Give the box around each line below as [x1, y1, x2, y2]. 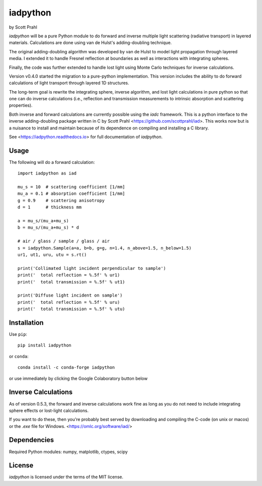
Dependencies [9, 436, 54, 444]
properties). [9, 102, 33, 109]
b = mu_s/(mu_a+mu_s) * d [17, 225, 80, 230]
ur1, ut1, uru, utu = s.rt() [17, 252, 87, 257]
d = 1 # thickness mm [17, 204, 82, 210]
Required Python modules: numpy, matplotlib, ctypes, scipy [9, 449, 128, 455]
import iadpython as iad [17, 171, 77, 176]
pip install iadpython [17, 343, 72, 348]
